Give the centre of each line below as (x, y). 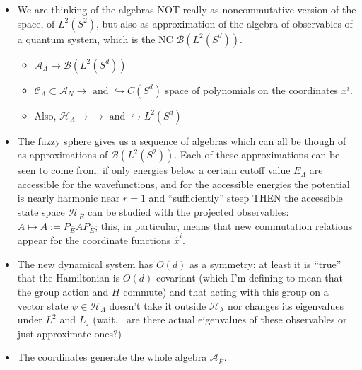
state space (41, 211)
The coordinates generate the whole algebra (112, 357)
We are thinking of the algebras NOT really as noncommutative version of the (187, 9)
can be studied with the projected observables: (188, 211)
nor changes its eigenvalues (285, 305)
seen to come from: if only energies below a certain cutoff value (154, 170)
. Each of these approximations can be (257, 155)
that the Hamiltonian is (69, 278)
